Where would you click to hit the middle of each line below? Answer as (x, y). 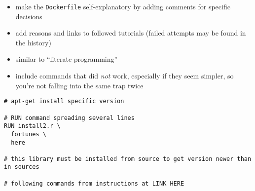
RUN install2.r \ (32, 126)
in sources (22, 167)
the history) (33, 42)
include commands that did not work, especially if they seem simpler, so (125, 76)
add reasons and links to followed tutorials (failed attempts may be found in (131, 33)
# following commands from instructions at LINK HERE (94, 183)
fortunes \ (29, 134)
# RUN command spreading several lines (69, 118)
